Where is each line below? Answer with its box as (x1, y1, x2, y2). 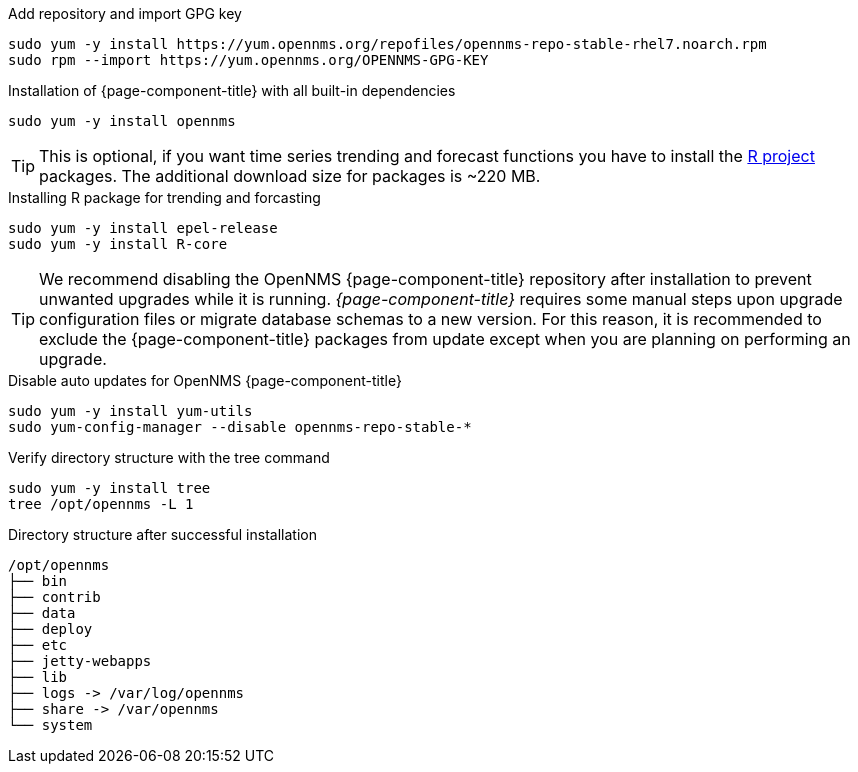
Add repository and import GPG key (8, 5, 242, 22)
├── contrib (8, 589, 101, 605)
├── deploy (8, 621, 93, 637)
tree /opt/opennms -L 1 (8, 496, 194, 512)
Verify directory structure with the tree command (8, 449, 330, 466)
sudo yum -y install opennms (8, 113, 236, 129)
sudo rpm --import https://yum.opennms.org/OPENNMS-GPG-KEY (8, 52, 489, 68)
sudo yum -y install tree (8, 480, 211, 496)
